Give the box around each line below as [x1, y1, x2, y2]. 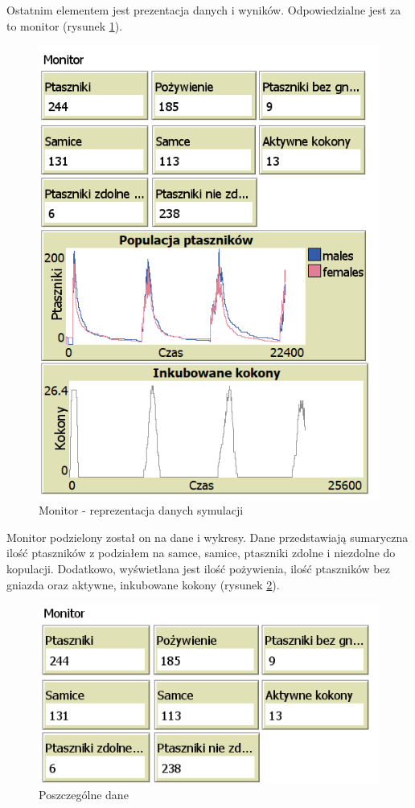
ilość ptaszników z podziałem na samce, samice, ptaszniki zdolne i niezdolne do [6, 544, 396, 561]
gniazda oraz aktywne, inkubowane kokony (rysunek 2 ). [6, 576, 280, 593]
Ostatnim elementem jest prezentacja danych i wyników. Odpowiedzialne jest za [6, 2, 401, 18]
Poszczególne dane [39, 785, 129, 802]
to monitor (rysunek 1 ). [6, 17, 123, 34]
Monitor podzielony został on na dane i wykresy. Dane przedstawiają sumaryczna [6, 528, 409, 545]
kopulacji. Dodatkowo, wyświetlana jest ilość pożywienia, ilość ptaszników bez [6, 560, 390, 577]
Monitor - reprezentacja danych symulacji [39, 502, 244, 519]
